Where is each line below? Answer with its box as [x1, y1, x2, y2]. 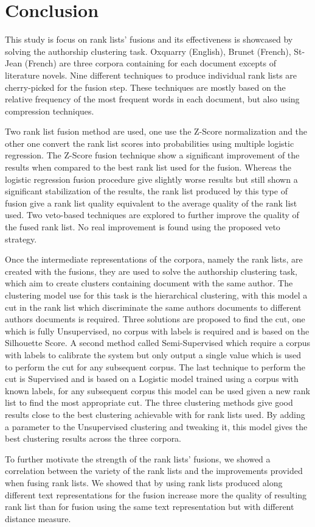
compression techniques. [5, 104, 94, 117]
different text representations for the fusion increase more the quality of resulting [5, 488, 307, 501]
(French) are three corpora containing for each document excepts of [24, 57, 276, 69]
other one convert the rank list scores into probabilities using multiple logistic [5, 136, 294, 149]
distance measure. [5, 512, 71, 525]
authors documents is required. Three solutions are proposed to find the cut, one [5, 313, 305, 325]
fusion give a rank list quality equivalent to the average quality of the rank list [5, 196, 297, 209]
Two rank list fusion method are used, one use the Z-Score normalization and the [5, 125, 308, 138]
